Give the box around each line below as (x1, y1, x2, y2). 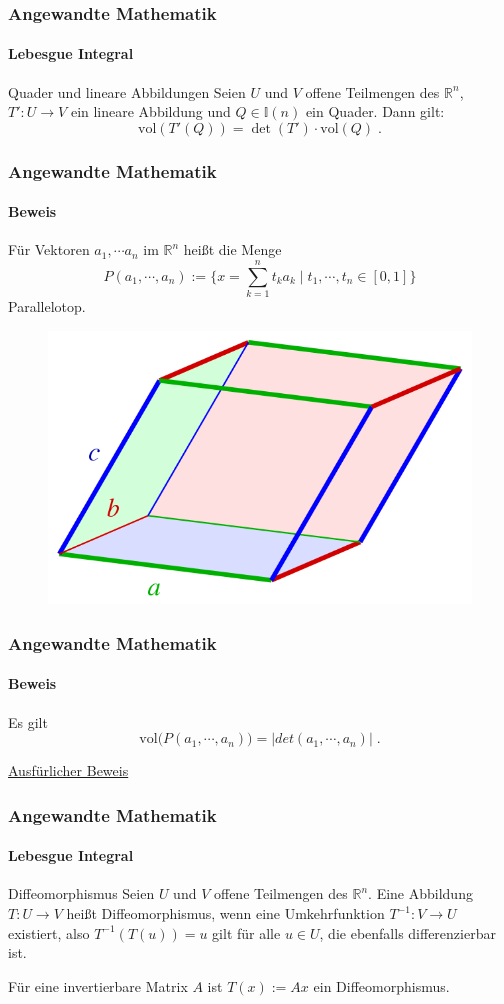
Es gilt (8, 711, 48, 732)
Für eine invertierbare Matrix (8, 975, 188, 996)
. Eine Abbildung (368, 883, 473, 904)
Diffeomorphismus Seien (8, 883, 155, 904)
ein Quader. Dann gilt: (305, 101, 445, 122)
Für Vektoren (8, 239, 90, 260)
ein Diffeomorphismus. (313, 975, 450, 996)
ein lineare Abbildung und (70, 101, 231, 122)
